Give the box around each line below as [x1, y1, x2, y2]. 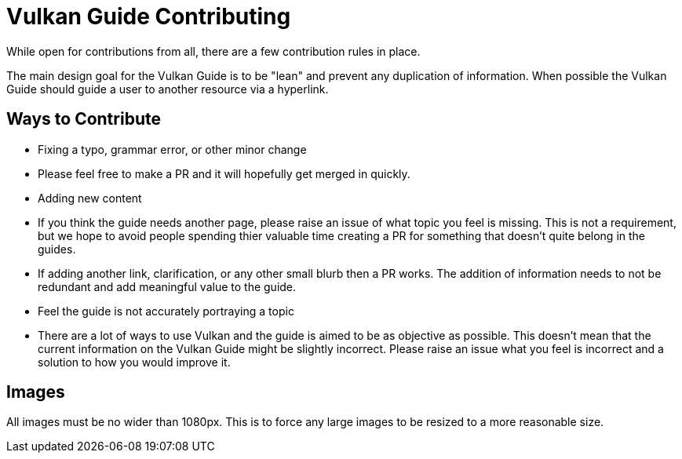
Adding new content [38, 191, 142, 205]
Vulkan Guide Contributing [6, 3, 291, 30]
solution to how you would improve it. [38, 355, 231, 369]
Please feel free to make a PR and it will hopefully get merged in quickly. [38, 166, 410, 180]
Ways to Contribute [6, 109, 161, 129]
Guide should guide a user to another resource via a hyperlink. [6, 82, 329, 96]
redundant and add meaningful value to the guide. [38, 279, 297, 293]
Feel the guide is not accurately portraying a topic [38, 304, 294, 318]
